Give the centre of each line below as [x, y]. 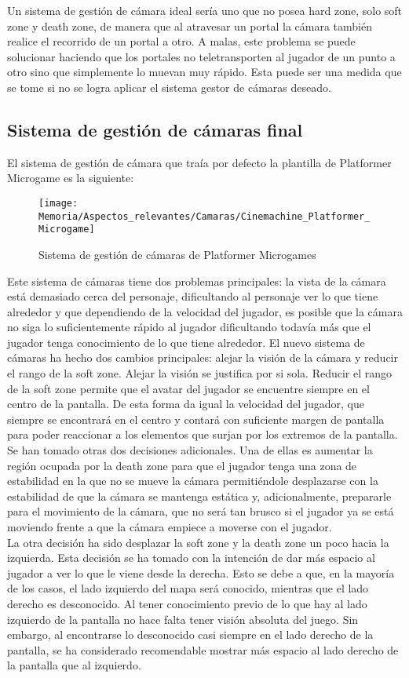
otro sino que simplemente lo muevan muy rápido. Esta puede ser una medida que [204, 72]
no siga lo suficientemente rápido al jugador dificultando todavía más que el [189, 327]
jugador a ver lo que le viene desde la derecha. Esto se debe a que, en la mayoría [201, 572]
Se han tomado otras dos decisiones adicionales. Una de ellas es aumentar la [190, 450]
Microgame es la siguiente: [71, 178]
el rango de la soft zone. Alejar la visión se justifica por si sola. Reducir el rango [200, 373]
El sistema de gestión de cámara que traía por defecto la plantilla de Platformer [199, 162]
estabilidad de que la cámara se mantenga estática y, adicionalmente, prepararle [199, 496]
